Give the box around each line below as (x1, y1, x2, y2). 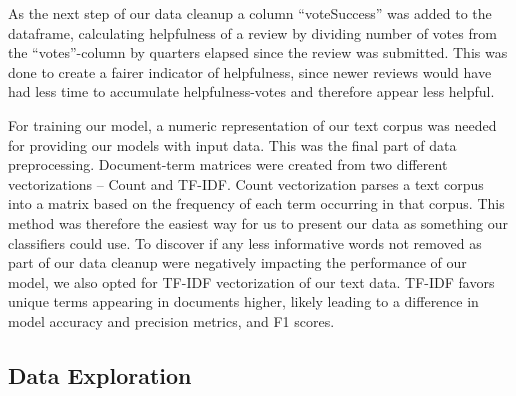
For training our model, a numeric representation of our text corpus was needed (8, 114, 497, 135)
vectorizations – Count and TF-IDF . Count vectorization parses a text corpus (8, 173, 484, 194)
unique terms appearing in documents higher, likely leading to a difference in (8, 291, 479, 312)
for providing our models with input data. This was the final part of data (8, 134, 457, 155)
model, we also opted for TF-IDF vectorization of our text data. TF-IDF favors (8, 271, 495, 292)
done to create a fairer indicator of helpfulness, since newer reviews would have (8, 61, 492, 82)
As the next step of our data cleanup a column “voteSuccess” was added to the (8, 3, 492, 23)
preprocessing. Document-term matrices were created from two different (8, 154, 448, 175)
